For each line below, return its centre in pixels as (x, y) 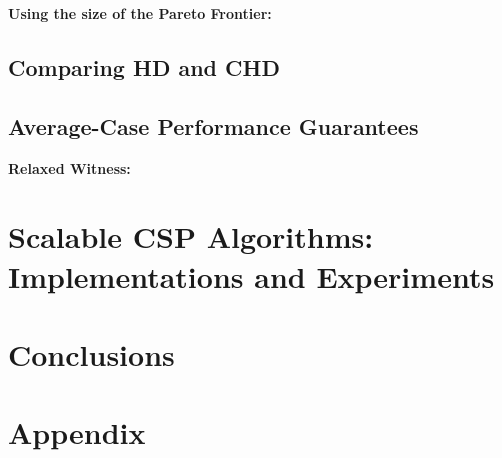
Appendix (77, 432)
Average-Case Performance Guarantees (213, 125)
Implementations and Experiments (251, 275)
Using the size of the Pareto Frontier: (140, 13)
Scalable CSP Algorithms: (191, 236)
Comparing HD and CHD (144, 66)
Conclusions (91, 353)
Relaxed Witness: (69, 167)
